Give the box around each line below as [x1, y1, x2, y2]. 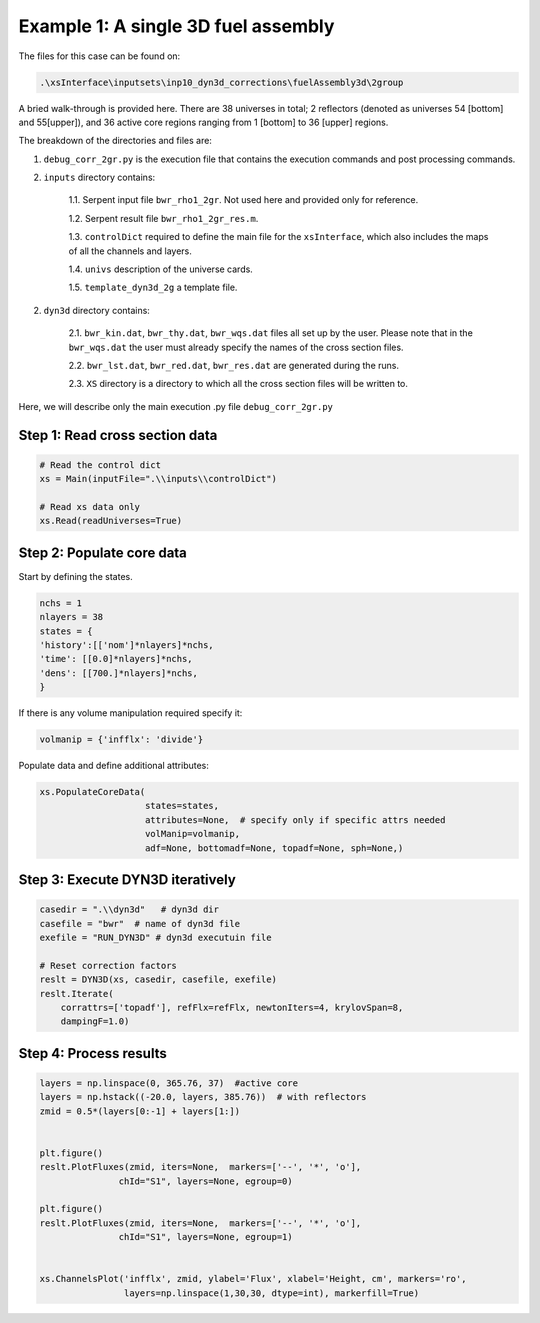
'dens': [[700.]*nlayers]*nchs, [39, 667, 199, 679]
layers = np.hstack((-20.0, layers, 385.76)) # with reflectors [39, 1091, 367, 1103]
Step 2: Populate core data [18, 544, 187, 561]
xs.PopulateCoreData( [39, 786, 146, 798]
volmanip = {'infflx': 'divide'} [39, 734, 204, 745]
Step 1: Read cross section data [18, 426, 218, 444]
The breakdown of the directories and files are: [18, 135, 212, 147]
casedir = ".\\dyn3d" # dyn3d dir [39, 904, 220, 915]
